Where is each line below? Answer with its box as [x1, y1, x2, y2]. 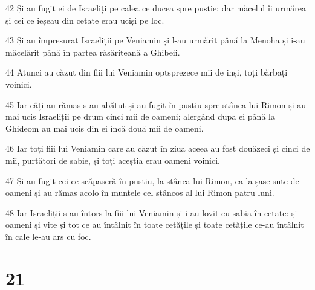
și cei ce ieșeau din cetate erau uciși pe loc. [5, 13, 164, 26]
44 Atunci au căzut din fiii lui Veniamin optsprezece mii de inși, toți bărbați [5, 66, 288, 79]
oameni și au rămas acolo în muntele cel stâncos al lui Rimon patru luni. [5, 186, 274, 199]
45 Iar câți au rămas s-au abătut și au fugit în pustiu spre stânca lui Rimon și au [5, 98, 307, 111]
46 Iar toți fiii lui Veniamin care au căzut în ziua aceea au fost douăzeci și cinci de [5, 142, 310, 155]
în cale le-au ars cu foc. [5, 230, 91, 242]
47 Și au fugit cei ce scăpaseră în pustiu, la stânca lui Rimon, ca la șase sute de [5, 174, 299, 187]
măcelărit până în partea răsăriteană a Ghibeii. [5, 45, 180, 58]
